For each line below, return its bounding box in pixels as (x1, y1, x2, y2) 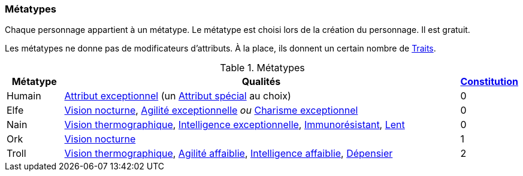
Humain (7, 90, 41, 102)
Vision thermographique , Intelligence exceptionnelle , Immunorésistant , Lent (64, 119, 405, 131)
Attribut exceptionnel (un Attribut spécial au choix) (64, 90, 291, 102)
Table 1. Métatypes (220, 62, 305, 74)
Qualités (241, 75, 281, 88)
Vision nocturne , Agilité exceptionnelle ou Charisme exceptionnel (64, 104, 358, 117)
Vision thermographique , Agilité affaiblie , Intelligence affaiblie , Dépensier (64, 147, 393, 160)
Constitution (460, 75, 518, 88)
